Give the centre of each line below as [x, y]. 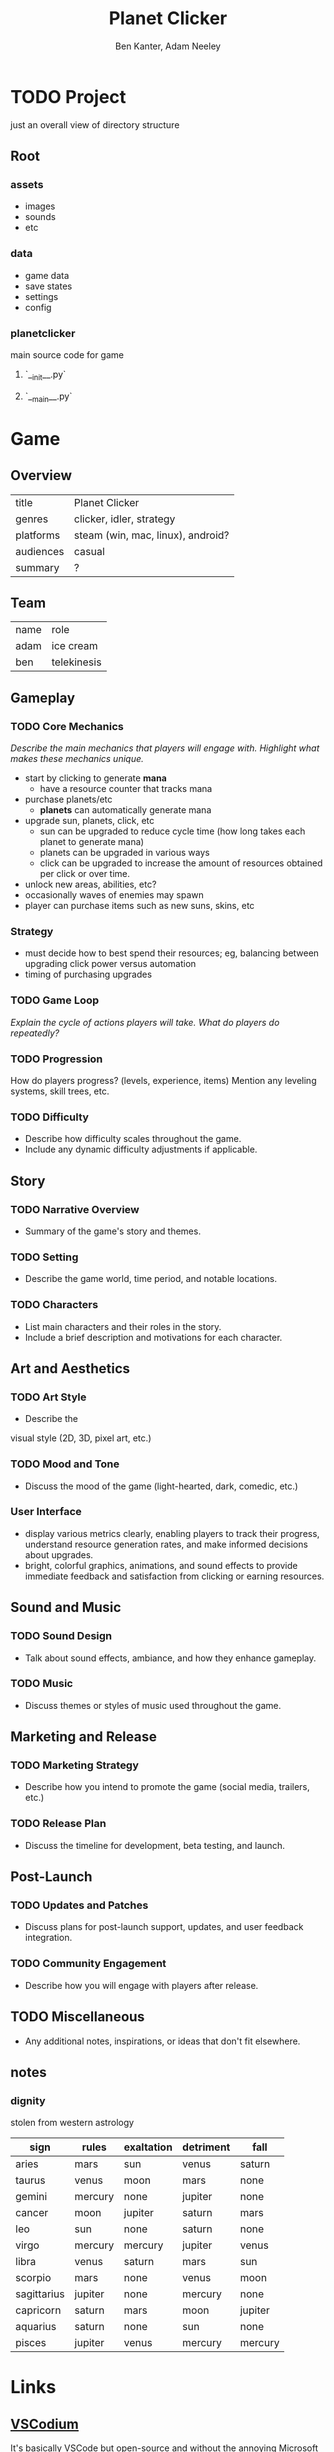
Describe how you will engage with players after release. [141, 1985]
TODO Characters [54, 1305]
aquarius [36, 2327]
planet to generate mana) [92, 842]
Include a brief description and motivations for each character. [153, 1337]
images [40, 206]
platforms [38, 535]
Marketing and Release [83, 1737]
